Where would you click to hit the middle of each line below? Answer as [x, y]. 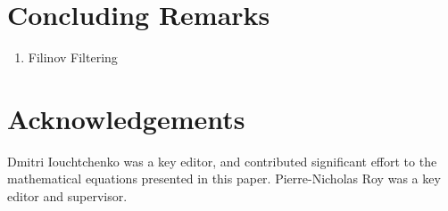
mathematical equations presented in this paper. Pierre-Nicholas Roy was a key [224, 179]
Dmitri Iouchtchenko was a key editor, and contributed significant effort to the [222, 161]
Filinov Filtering [73, 57]
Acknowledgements [126, 118]
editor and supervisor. [67, 196]
